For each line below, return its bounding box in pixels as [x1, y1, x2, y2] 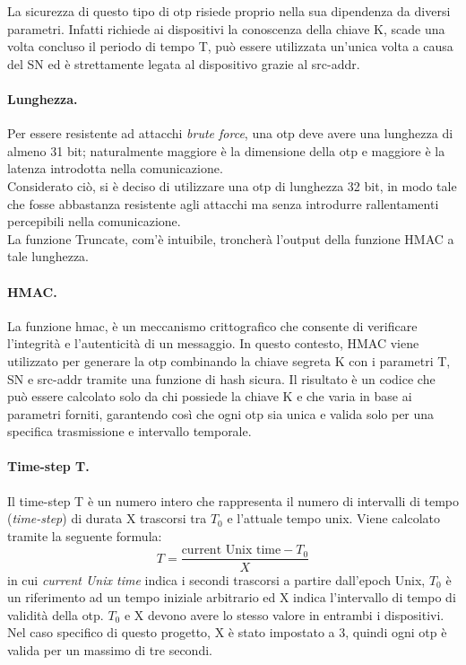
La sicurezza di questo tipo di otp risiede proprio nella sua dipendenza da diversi [7, 2, 451, 20]
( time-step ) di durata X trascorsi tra [7, 509, 207, 528]
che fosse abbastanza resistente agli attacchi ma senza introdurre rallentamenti [7, 194, 439, 213]
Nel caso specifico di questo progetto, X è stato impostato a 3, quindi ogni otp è [7, 623, 447, 642]
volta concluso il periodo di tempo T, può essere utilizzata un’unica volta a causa [7, 37, 453, 56]
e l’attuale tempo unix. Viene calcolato [227, 509, 441, 528]
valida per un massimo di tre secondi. [7, 640, 212, 659]
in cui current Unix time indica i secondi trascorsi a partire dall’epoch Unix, [7, 570, 426, 589]
